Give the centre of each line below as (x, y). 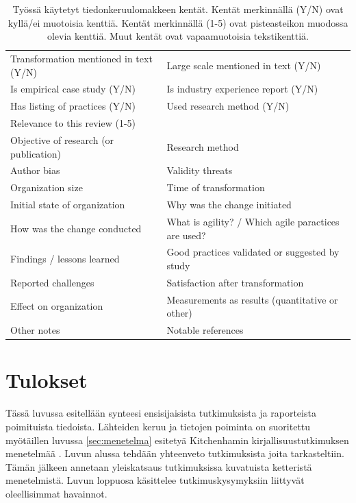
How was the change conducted (76, 228)
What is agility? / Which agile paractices (253, 221)
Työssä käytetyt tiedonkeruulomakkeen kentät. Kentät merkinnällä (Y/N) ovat (178, 9)
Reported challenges (52, 282)
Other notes (35, 330)
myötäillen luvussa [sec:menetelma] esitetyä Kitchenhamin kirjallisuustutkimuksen (177, 440)
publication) (36, 153)
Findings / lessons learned (65, 259)
